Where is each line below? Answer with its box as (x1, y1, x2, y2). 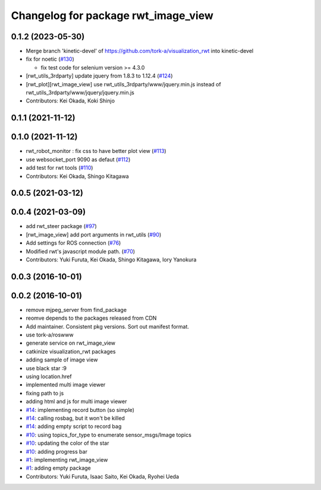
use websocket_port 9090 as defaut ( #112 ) (26, 155, 131, 163)
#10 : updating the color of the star (26, 439, 109, 447)
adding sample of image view (26, 356, 98, 363)
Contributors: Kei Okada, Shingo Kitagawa (26, 173, 129, 180)
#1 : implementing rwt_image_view (26, 456, 108, 463)
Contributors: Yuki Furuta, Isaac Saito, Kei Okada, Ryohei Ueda (26, 473, 180, 480)
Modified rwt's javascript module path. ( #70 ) (26, 248, 136, 255)
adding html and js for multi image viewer (26, 398, 127, 405)
